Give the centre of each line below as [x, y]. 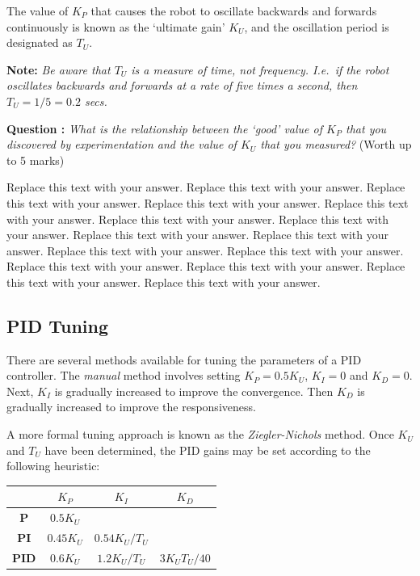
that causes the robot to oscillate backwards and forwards [234, 11]
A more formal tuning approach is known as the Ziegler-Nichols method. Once [200, 434]
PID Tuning [58, 325]
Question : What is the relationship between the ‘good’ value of [165, 128]
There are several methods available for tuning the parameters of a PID [184, 359]
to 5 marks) [36, 160]
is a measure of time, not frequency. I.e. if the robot [260, 69]
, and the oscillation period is [317, 26]
